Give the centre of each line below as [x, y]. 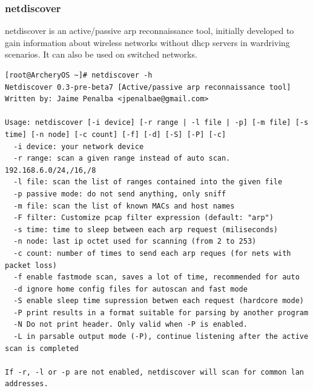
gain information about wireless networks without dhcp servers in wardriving [147, 42]
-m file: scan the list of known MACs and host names [124, 206]
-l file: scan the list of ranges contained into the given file [148, 182]
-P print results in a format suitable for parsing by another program [161, 312]
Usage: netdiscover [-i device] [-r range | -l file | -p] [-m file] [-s [157, 123]
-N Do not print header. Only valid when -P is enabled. [130, 325]
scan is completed [42, 348]
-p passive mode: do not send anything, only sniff [120, 194]
